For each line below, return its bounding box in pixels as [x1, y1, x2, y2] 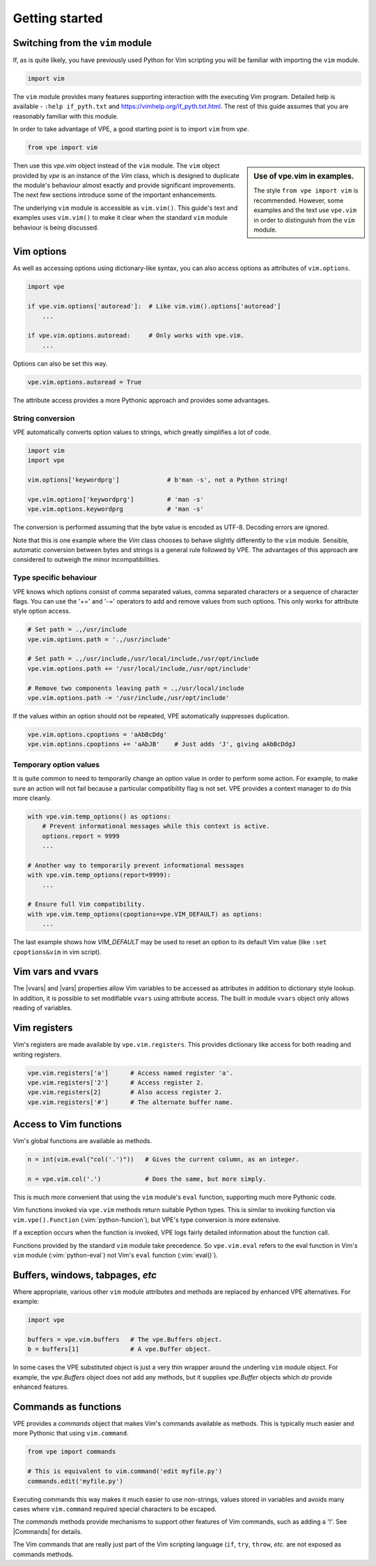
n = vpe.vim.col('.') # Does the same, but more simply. [27, 1174, 267, 1183]
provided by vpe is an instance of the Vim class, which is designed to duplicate [13, 171, 240, 179]
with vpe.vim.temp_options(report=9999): [27, 871, 171, 879]
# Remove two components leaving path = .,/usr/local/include [27, 684, 244, 692]
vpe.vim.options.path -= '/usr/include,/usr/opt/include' [27, 694, 230, 702]
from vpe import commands [27, 1448, 116, 1456]
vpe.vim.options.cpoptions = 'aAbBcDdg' [27, 731, 167, 738]
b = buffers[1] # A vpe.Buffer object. [27, 1345, 212, 1353]
